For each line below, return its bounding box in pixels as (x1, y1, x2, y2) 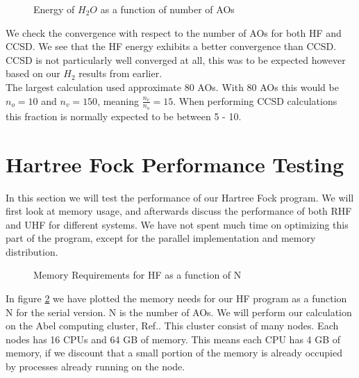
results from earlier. (78, 66, 162, 81)
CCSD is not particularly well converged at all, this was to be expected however (6, 52, 346, 67)
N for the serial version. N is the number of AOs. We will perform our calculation (6, 304, 352, 319)
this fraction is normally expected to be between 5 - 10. (6, 108, 242, 123)
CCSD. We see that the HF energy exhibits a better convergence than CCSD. (6, 39, 337, 54)
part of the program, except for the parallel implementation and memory (6, 231, 316, 245)
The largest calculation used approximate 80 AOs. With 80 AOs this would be (6, 79, 339, 94)
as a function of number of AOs (100, 2, 235, 16)
